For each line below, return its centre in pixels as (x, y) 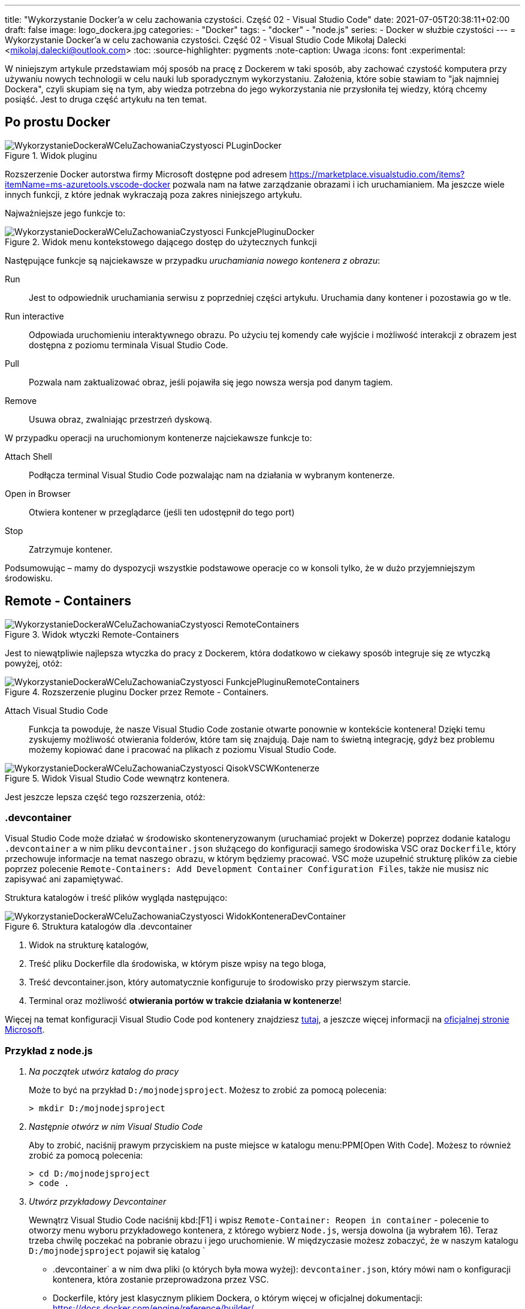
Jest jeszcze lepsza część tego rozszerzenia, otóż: (105, 797)
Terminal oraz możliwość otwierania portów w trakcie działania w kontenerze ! (185, 1001)
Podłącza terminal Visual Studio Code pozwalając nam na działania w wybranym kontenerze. (212, 475)
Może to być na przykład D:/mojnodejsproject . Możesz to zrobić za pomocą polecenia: (208, 1090)
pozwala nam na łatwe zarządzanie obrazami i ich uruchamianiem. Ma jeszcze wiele (339, 184)
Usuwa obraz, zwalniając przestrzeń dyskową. (120, 419)
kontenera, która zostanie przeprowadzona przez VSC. (161, 1280)
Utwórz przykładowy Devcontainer (98, 1202)
